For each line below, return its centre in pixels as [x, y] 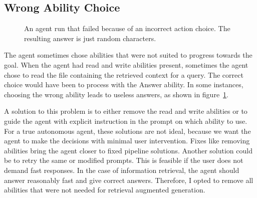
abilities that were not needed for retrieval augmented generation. [105, 190]
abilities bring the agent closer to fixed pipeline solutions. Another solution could [128, 150]
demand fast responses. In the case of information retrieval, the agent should [122, 170]
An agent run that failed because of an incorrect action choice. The [127, 28]
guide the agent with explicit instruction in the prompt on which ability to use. [126, 121]
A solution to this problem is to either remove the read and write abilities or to [126, 111]
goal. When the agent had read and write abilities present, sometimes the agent [126, 64]
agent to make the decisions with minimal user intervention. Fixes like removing [127, 141]
